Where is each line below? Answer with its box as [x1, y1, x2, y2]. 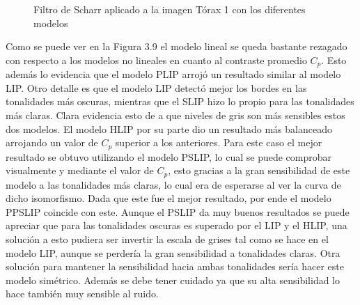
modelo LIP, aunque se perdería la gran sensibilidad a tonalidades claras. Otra [6, 245, 341, 260]
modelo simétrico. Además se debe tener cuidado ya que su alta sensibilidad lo [6, 272, 341, 287]
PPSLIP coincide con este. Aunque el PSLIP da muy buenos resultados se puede [6, 204, 350, 219]
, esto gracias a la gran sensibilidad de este [168, 163, 350, 178]
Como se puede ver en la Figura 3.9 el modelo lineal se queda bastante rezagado [6, 39, 347, 54]
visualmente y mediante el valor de [6, 163, 154, 178]
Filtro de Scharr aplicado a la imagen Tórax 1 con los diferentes [33, 2, 306, 16]
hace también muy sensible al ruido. [6, 286, 159, 301]
